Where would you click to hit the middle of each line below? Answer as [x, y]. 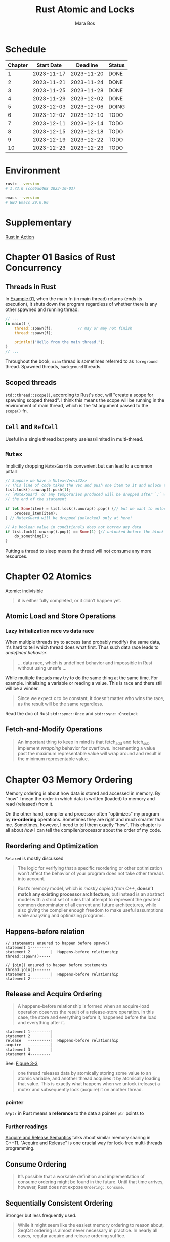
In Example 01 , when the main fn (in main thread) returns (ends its [74, 299]
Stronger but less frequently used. [41, 1215]
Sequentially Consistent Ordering [59, 1203]
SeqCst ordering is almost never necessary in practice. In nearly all [88, 1230]
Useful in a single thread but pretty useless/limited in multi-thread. [74, 439]
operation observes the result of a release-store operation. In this [86, 1012]
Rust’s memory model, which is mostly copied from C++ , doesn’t [86, 889]
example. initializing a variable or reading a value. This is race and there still [84, 683]
